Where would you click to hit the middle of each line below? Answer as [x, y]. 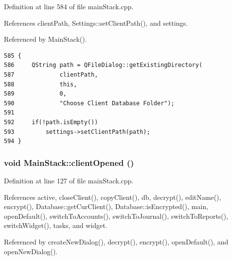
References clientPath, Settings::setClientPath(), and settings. [96, 23]
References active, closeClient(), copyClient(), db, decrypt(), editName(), [113, 197]
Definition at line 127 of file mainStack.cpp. [69, 180]
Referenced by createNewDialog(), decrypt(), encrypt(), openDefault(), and [116, 241]
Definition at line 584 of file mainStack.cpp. [69, 6]
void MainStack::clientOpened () [69, 162]
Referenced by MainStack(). [45, 39]
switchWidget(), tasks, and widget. [56, 225]
